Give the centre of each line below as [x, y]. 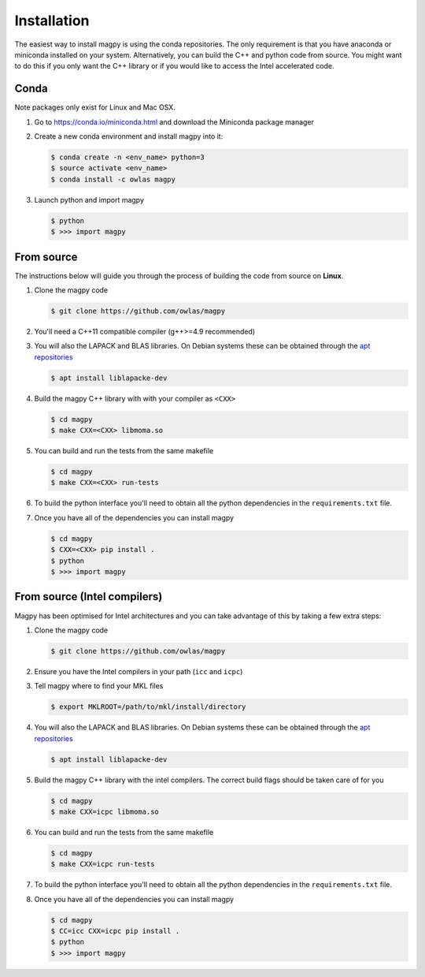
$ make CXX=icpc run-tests [103, 864]
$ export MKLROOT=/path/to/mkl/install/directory [148, 707]
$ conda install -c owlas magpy [113, 179]
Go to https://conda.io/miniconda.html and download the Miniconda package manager [174, 121]
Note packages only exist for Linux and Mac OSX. [95, 107]
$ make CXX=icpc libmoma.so [105, 811]
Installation [52, 21]
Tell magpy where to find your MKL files [99, 686]
